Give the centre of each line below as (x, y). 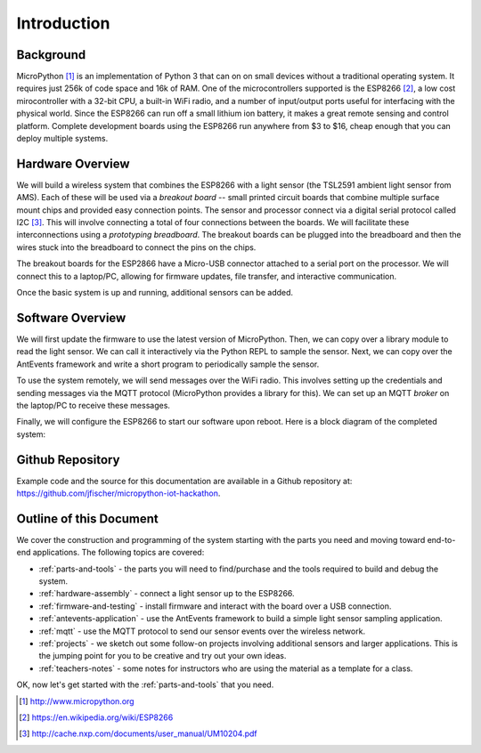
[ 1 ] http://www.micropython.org (77, 701)
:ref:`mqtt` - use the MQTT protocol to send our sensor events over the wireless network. (202, 631)
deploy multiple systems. (62, 139)
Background (51, 55)
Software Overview (71, 317)
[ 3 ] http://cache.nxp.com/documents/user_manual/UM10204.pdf (138, 733)
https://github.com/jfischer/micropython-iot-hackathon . (118, 493)
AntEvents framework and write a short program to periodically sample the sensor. (168, 364)
